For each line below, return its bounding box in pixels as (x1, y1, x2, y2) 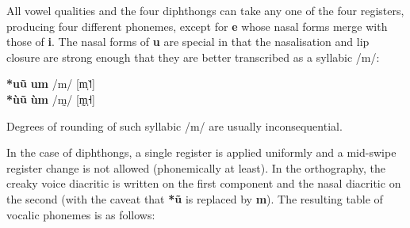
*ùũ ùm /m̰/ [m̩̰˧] (6, 90, 96, 107)
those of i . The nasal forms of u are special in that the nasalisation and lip (6, 33, 370, 50)
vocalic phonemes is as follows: (6, 206, 155, 222)
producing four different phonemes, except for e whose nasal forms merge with (6, 17, 388, 34)
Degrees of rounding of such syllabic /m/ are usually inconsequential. (6, 117, 343, 134)
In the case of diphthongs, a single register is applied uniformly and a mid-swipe (6, 144, 397, 161)
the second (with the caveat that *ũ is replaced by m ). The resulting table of (6, 190, 383, 207)
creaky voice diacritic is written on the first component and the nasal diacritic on (6, 175, 401, 192)
